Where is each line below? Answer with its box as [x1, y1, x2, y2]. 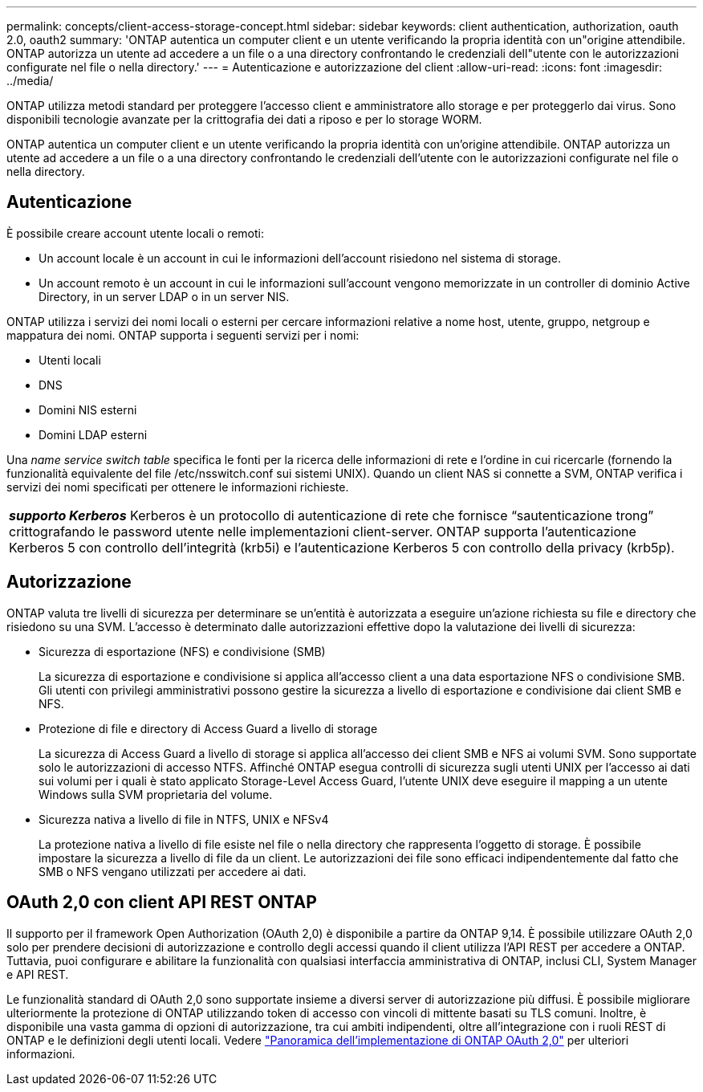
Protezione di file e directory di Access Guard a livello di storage [39, 721, 378, 735]
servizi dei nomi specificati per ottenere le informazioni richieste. [6, 479, 349, 494]
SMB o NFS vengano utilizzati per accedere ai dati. [39, 864, 307, 878]
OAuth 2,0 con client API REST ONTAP [6, 892, 317, 913]
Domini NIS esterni [39, 402, 137, 417]
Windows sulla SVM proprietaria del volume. [39, 787, 273, 801]
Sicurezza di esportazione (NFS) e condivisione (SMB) [39, 644, 326, 658]
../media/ [6, 74, 54, 88]
